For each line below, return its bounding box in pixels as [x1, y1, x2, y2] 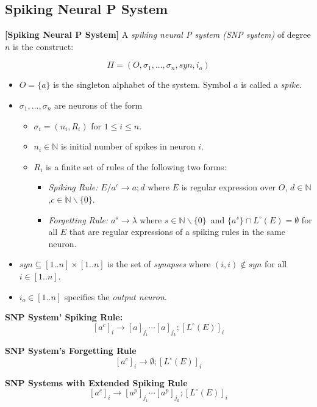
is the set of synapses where [107, 258, 211, 270]
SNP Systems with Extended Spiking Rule [5, 376, 188, 389]
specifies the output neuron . [64, 290, 167, 303]
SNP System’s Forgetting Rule [5, 344, 137, 357]
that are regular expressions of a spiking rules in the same [69, 225, 285, 238]
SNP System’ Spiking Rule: [5, 311, 123, 323]
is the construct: [13, 40, 74, 52]
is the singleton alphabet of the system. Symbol [53, 78, 231, 91]
